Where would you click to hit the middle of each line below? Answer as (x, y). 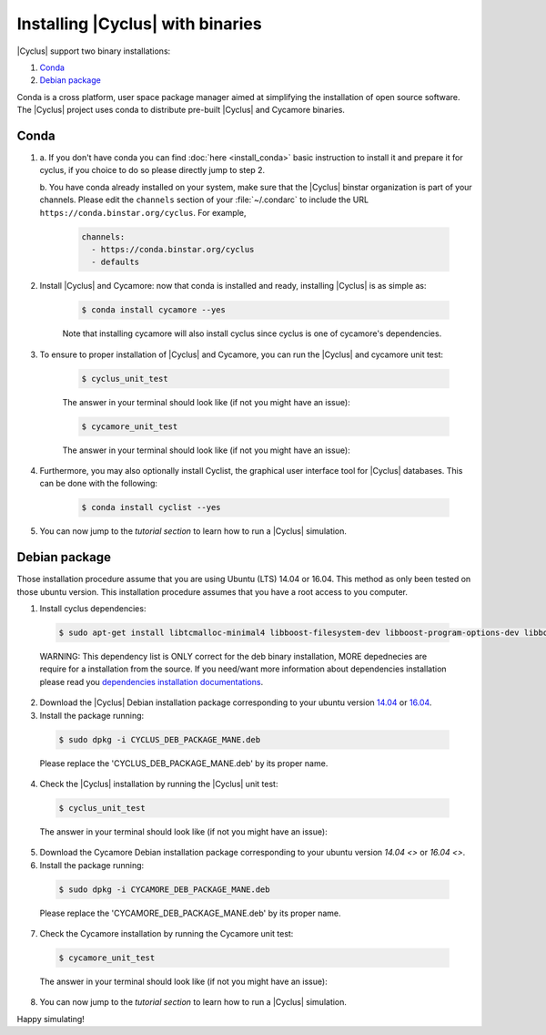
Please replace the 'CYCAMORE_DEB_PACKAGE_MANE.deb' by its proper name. (190, 913)
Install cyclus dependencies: (93, 609)
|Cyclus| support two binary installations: (94, 51)
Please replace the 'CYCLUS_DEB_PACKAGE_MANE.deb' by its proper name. (184, 763)
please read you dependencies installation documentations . (152, 681)
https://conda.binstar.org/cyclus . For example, (143, 212)
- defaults (116, 262)
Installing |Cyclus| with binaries (140, 24)
